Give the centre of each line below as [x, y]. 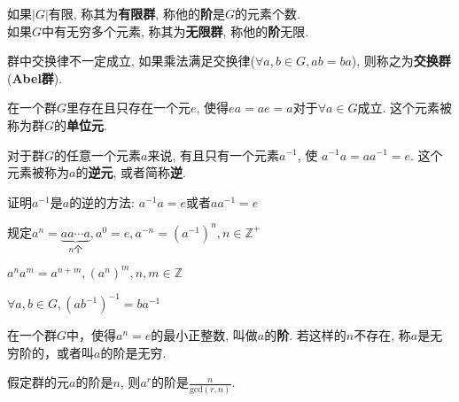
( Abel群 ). [35, 77]
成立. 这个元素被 [405, 108]
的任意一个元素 [98, 155]
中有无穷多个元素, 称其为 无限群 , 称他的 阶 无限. [175, 31]
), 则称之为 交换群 [401, 61]
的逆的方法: [102, 201]
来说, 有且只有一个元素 [213, 155]
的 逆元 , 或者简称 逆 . [131, 172]
